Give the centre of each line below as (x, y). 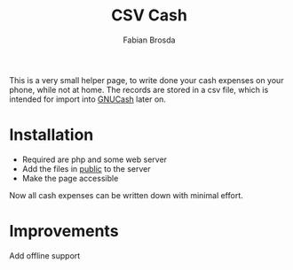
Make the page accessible (70, 178)
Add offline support (45, 255)
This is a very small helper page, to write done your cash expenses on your (146, 80)
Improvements (64, 231)
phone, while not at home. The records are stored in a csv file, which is (139, 89)
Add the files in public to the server (86, 168)
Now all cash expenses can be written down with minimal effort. (127, 195)
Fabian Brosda (149, 40)
